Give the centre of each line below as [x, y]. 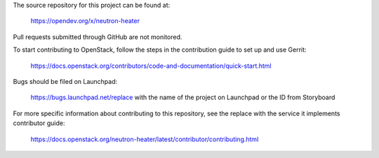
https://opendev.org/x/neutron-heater [85, 21]
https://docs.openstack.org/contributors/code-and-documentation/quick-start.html [151, 66]
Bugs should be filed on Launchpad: [65, 81]
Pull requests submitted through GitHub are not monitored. [98, 37]
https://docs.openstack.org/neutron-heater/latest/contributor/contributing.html [145, 139]
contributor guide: [39, 123]
